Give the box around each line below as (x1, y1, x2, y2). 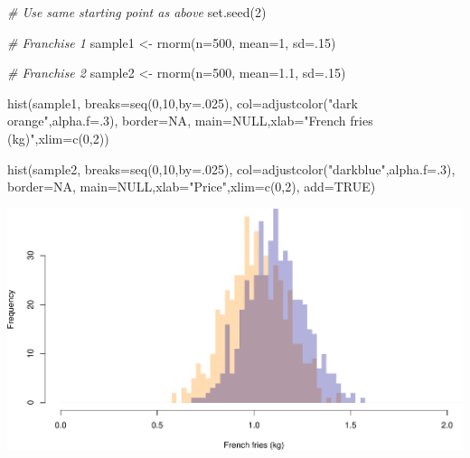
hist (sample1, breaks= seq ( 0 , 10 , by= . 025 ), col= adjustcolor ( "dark (7, 93, 358, 112)
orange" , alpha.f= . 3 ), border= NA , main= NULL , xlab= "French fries (7, 111, 373, 130)
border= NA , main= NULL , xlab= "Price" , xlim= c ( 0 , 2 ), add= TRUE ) (7, 177, 376, 196)
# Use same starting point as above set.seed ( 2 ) (7, 3, 267, 21)
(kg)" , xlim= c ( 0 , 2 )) (7, 128, 109, 147)
